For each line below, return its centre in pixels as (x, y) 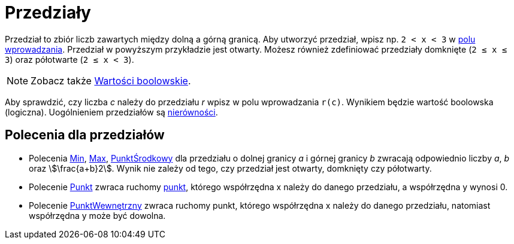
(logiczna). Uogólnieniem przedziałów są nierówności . (111, 112)
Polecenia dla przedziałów (85, 135)
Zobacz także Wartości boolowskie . (111, 80)
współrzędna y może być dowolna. (97, 215)
